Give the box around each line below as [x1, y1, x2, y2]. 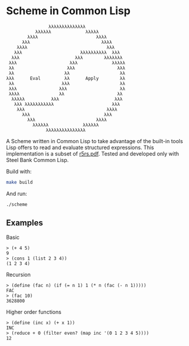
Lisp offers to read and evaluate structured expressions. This [6, 144, 155, 151]
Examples [6, 218, 43, 228]
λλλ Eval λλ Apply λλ [6, 75, 126, 81]
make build [6, 179, 33, 185]
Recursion [6, 271, 31, 278]
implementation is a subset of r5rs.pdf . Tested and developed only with [6, 150, 179, 157]
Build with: [6, 167, 32, 175]
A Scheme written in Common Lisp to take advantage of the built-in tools [6, 137, 183, 144]
